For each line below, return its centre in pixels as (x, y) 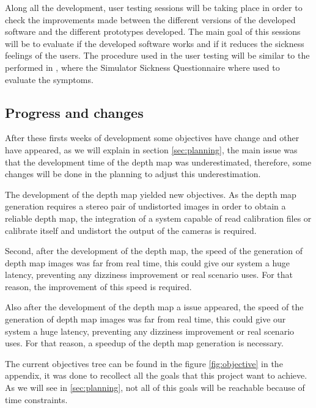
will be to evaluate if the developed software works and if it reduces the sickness (155, 43)
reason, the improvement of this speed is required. (98, 286)
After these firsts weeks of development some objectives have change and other (152, 138)
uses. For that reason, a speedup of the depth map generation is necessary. (144, 343)
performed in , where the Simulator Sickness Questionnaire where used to (142, 67)
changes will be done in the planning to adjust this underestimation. (133, 174)
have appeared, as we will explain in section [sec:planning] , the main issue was (151, 149)
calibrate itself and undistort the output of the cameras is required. (131, 230)
